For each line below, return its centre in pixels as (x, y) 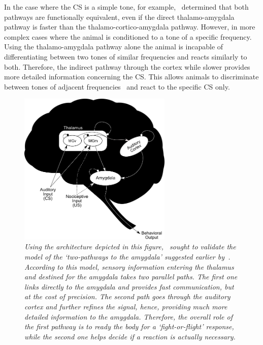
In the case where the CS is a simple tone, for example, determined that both (126, 7)
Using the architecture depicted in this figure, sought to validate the (130, 247)
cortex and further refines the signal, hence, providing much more (126, 306)
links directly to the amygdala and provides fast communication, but (129, 286)
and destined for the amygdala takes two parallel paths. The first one (131, 277)
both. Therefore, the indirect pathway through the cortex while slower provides (127, 66)
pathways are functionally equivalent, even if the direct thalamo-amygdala (119, 17)
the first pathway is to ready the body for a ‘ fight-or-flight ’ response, (129, 326)
